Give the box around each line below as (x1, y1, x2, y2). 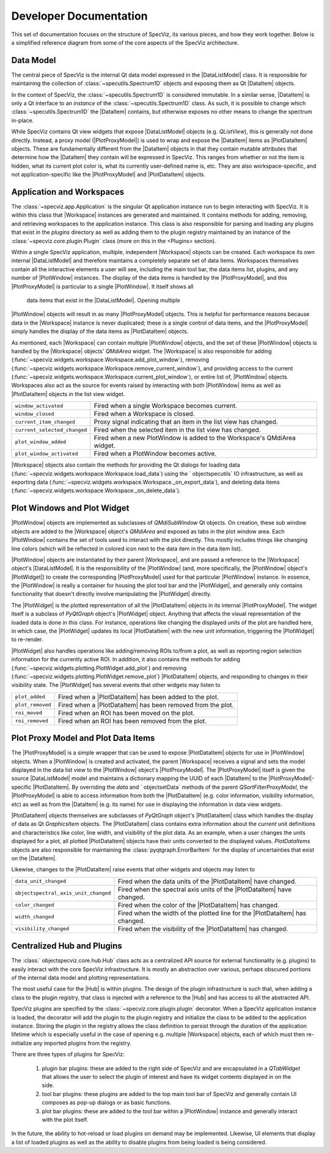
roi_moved (15, 710, 43, 716)
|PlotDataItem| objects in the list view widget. (11, 390, 125, 397)
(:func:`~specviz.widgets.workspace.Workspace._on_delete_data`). (11, 487, 181, 494)
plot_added (15, 694, 46, 700)
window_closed (15, 410, 54, 417)
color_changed (15, 902, 54, 909)
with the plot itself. (42, 1116, 89, 1123)
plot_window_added (15, 438, 67, 445)
